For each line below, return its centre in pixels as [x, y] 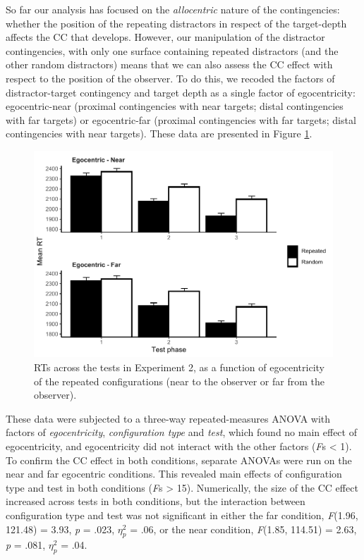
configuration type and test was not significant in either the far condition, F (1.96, [182, 515]
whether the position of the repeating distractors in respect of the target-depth [176, 23]
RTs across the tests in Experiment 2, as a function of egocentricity [179, 367]
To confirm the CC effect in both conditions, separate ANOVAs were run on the [179, 460]
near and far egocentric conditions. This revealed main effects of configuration [174, 474]
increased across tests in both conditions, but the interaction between [156, 501]
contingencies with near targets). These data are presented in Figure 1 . [159, 133]
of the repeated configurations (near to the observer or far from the [179, 381]
